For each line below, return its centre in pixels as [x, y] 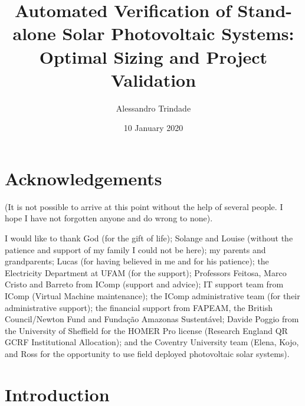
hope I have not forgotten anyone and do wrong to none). [109, 218]
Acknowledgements [83, 178]
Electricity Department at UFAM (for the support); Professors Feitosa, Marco [146, 272]
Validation [153, 79]
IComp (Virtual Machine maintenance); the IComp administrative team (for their [152, 295]
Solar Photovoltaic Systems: [178, 33]
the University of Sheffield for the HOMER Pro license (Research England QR [146, 330]
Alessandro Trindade [153, 108]
